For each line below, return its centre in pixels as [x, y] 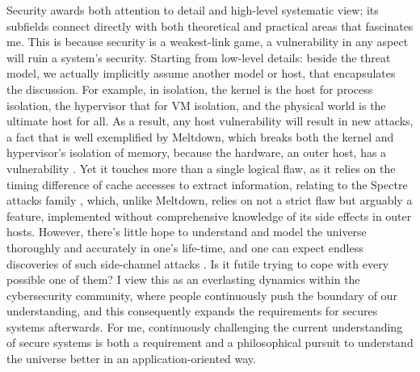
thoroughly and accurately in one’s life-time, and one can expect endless [185, 247]
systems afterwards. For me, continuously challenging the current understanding [205, 326]
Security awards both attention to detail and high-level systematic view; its [193, 10]
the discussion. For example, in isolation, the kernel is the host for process [190, 89]
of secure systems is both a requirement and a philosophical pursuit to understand [210, 342]
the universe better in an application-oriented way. [131, 359]
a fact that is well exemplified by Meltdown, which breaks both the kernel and [200, 136]
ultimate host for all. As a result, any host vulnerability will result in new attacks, [210, 121]
